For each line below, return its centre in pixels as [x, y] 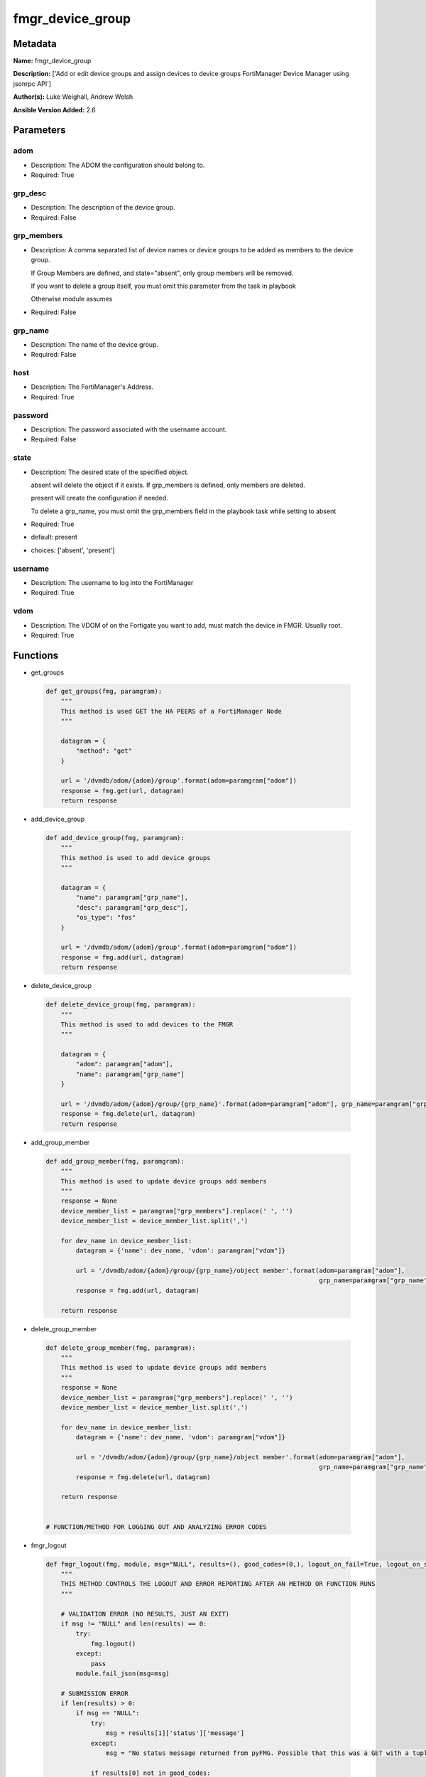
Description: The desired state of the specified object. [110, 472]
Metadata [35, 44]
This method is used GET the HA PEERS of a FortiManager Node [171, 711]
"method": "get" [104, 751]
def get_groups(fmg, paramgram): [104, 691]
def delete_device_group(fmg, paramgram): [121, 1005]
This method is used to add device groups [136, 858]
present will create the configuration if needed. [99, 498]
